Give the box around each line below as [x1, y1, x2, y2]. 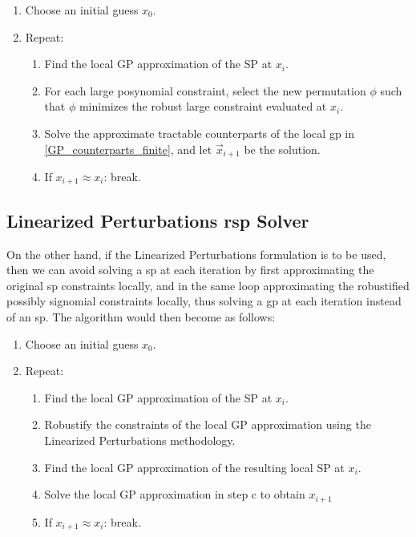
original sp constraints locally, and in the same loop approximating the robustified [6, 277, 410, 293]
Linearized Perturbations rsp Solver [6, 208, 309, 232]
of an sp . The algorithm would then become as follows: [6, 309, 276, 325]
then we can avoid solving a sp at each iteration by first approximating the [6, 261, 374, 278]
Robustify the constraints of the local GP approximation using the [44, 416, 371, 433]
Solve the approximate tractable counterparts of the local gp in [44, 124, 355, 141]
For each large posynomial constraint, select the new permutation [44, 82, 366, 99]
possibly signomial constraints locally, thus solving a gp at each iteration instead [6, 293, 402, 309]
